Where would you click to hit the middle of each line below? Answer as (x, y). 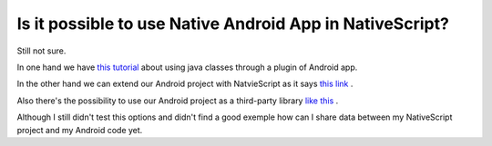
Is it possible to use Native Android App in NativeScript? (233, 24)
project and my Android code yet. (80, 130)
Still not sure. (41, 51)
